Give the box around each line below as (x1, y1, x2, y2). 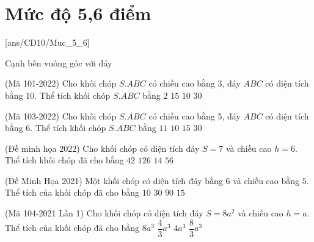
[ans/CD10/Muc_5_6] (5, 36, 90, 49)
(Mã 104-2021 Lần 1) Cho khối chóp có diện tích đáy (5, 207, 203, 219)
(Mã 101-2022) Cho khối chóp (5, 77, 117, 90)
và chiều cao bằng (233, 174, 300, 187)
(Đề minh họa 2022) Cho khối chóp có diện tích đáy (5, 141, 200, 154)
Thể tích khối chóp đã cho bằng (5, 154, 124, 166)
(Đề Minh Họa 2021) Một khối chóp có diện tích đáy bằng (5, 174, 223, 187)
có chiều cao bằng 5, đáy (148, 109, 241, 122)
